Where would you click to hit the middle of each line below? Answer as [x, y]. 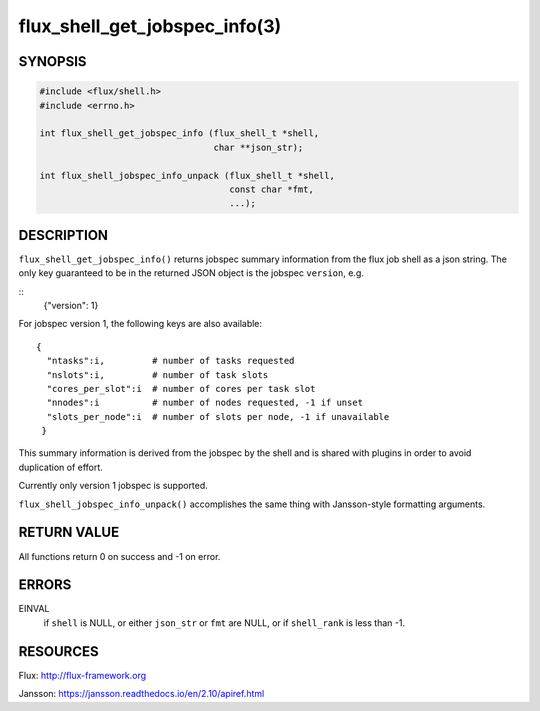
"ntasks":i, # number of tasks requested [170, 361]
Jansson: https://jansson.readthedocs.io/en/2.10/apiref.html [141, 694]
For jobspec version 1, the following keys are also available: [140, 324]
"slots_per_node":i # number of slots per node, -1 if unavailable [218, 416]
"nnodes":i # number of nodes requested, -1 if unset [205, 403]
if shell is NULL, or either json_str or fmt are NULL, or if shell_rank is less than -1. [224, 622]
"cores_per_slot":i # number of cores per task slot [181, 388]
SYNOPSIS [52, 61]
